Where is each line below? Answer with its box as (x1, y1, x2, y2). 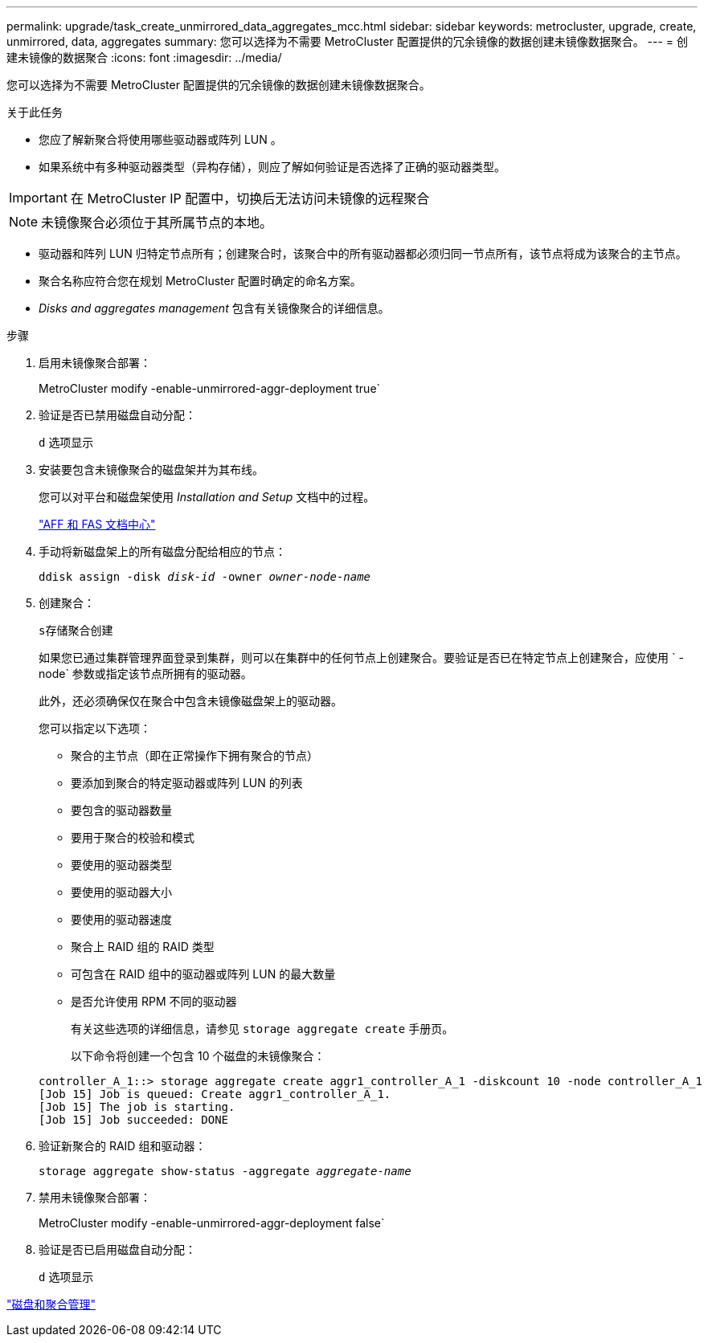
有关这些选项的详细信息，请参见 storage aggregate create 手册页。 (71, 1022, 454, 1035)
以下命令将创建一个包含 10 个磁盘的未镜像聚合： (71, 1049, 325, 1063)
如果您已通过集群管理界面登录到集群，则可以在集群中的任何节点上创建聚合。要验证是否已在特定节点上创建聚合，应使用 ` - (39, 651, 684, 664)
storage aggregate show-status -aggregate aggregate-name (39, 1165, 411, 1178)
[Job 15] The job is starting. (39, 1100, 235, 1113)
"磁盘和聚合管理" (6, 1297, 96, 1311)
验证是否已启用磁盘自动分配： (39, 1243, 196, 1256)
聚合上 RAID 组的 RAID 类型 (71, 940, 215, 953)
